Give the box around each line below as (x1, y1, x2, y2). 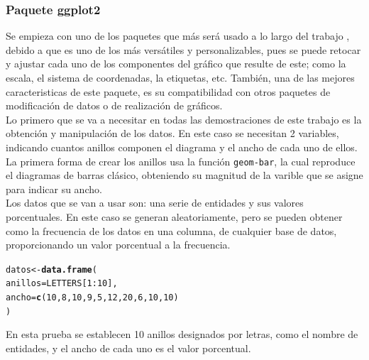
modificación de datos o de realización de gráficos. (6, 98, 223, 113)
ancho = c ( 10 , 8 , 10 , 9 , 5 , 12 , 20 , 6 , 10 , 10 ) (6, 293, 179, 303)
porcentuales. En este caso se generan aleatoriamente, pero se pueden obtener (6, 209, 343, 224)
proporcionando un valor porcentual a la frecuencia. (6, 237, 231, 252)
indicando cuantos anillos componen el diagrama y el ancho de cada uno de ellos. (6, 139, 358, 154)
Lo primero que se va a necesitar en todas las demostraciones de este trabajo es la (6, 111, 362, 126)
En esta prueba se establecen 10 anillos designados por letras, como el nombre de (6, 327, 358, 342)
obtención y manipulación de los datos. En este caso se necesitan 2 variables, (6, 126, 339, 141)
